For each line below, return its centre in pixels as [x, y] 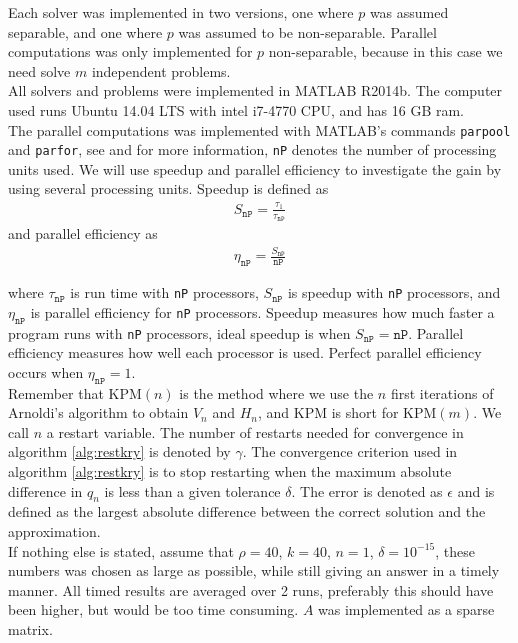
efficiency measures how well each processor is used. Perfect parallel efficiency [245, 352]
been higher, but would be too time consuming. [153, 609]
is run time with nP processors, [164, 292]
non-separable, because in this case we [385, 51]
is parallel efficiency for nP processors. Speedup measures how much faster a [262, 311]
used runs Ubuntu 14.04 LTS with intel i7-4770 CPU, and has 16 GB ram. [236, 109]
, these [455, 550]
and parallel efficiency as [83, 233]
